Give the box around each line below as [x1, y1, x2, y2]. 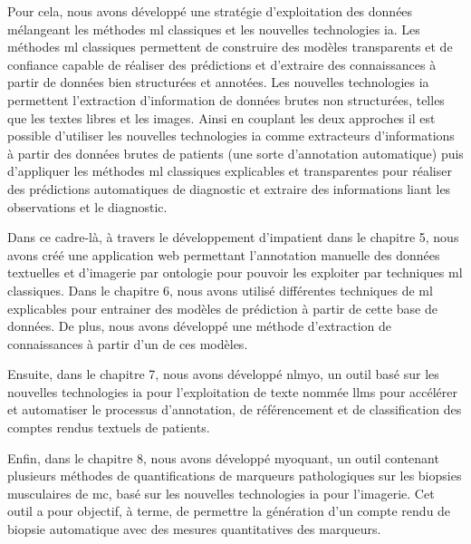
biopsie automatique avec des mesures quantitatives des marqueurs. [7, 520, 381, 539]
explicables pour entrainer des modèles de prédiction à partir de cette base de [7, 298, 437, 317]
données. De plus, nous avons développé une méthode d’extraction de [7, 316, 392, 335]
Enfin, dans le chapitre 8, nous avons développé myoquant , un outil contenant [7, 448, 439, 467]
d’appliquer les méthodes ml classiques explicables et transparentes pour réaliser [7, 161, 452, 180]
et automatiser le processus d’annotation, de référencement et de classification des [7, 400, 462, 419]
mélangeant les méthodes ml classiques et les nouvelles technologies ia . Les [7, 19, 420, 38]
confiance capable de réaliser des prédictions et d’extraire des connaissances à [7, 54, 437, 73]
